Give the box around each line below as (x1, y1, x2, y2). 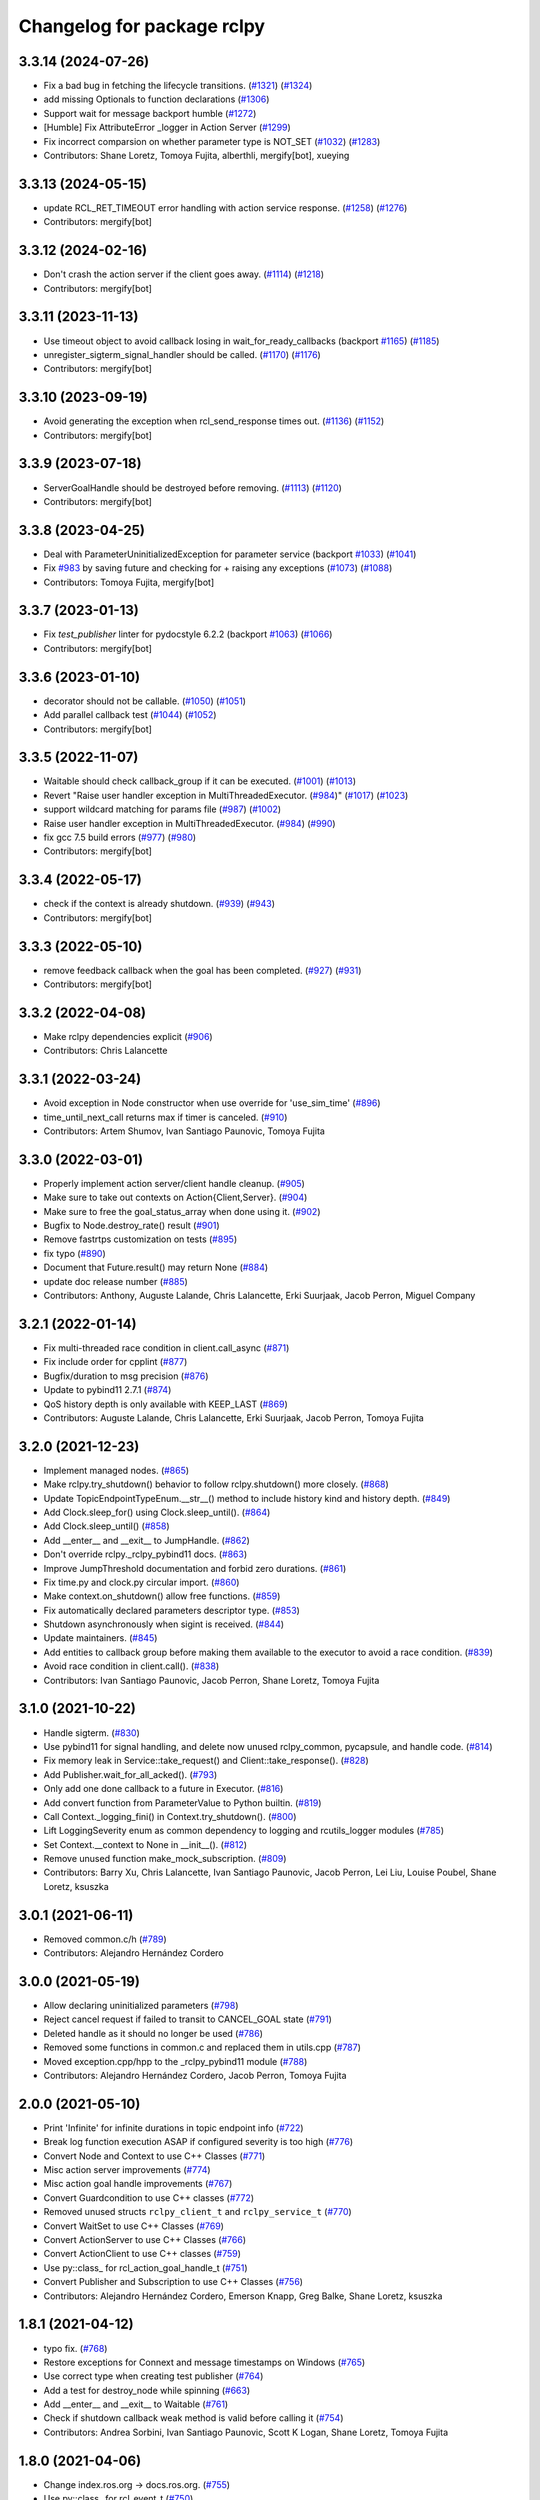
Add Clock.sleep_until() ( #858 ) (43, 1520, 170, 1532)
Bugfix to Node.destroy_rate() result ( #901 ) (43, 1220, 220, 1232)
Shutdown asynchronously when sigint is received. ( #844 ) (43, 1618, 285, 1630)
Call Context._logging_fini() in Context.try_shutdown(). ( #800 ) (43, 1810, 297, 1822)
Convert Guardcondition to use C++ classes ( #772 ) (43, 2191, 255, 2204)
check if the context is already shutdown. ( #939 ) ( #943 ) (43, 898, 275, 910)
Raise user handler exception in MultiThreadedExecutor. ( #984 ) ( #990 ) (43, 817, 336, 829)
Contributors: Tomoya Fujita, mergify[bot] (43, 576, 215, 588)
